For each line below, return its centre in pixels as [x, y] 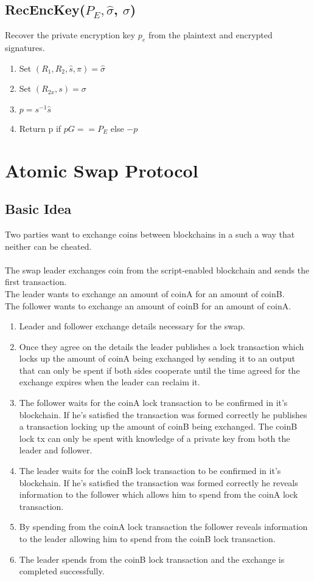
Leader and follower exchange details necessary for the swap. [132, 326]
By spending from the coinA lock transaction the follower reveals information [163, 527]
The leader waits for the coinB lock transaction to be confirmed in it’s [150, 471]
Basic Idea [38, 209]
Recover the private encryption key [70, 35]
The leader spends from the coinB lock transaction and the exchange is [152, 559]
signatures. [25, 47]
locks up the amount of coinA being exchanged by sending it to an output [157, 358]
